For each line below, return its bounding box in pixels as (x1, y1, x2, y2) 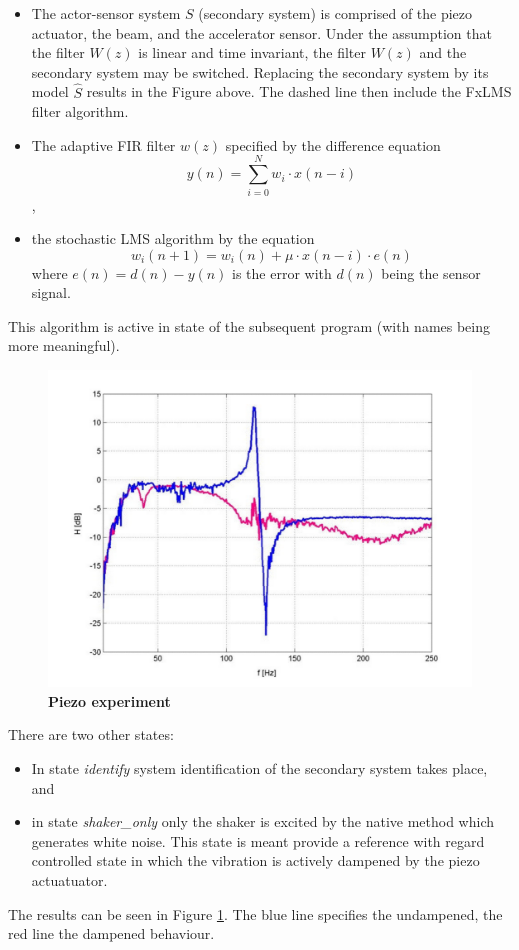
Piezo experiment (48, 690, 171, 711)
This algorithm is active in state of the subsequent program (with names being (8, 315, 491, 336)
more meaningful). (8, 335, 120, 356)
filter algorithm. (31, 101, 129, 122)
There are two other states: (8, 724, 174, 745)
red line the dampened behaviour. (8, 923, 215, 944)
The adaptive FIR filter (31, 134, 176, 155)
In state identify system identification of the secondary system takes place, (31, 758, 488, 779)
